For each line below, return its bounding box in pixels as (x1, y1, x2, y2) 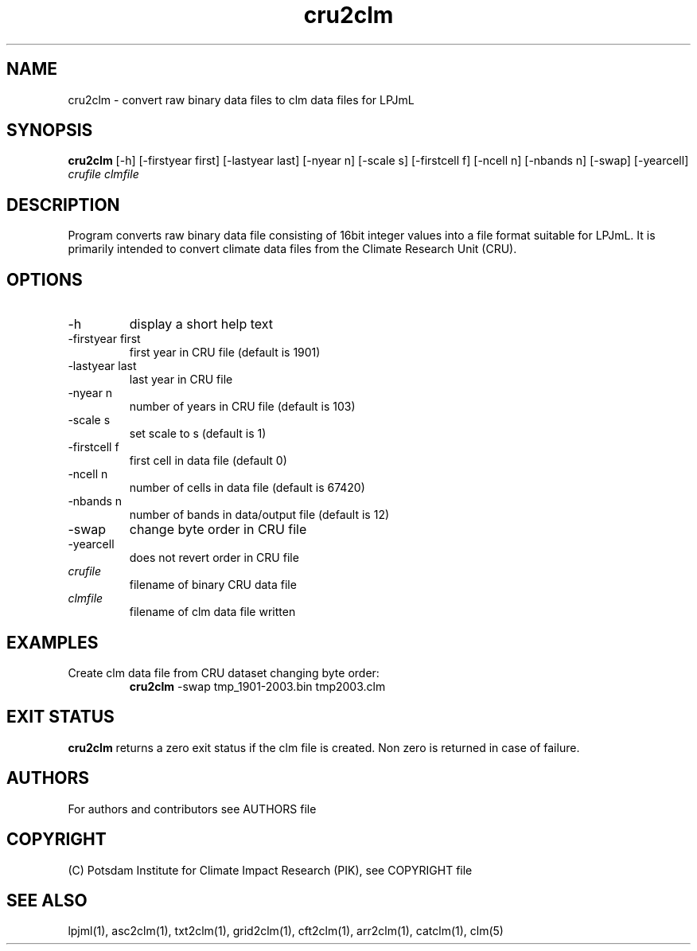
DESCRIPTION (6, 194, 120, 215)
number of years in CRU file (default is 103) (129, 399, 356, 414)
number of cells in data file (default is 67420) (129, 481, 365, 495)
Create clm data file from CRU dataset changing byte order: (68, 665, 380, 680)
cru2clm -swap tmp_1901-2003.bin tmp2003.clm (129, 679, 386, 693)
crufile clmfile (68, 167, 139, 181)
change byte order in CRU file (129, 521, 307, 538)
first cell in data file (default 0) (129, 454, 287, 468)
